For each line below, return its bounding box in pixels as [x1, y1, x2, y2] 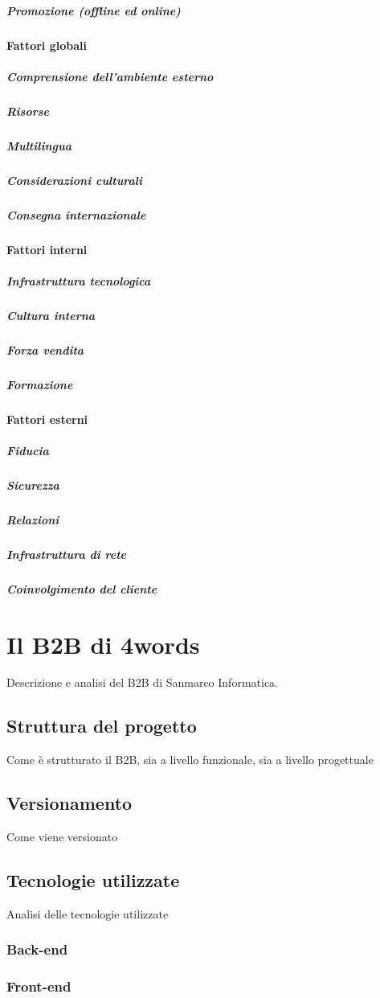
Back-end [6, 939, 68, 959]
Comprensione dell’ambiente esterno [6, 68, 214, 84]
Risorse [6, 102, 49, 119]
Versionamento [6, 791, 133, 815]
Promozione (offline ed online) [6, 2, 181, 18]
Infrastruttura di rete [6, 545, 127, 562]
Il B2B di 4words [6, 627, 200, 660]
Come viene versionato [6, 828, 118, 845]
